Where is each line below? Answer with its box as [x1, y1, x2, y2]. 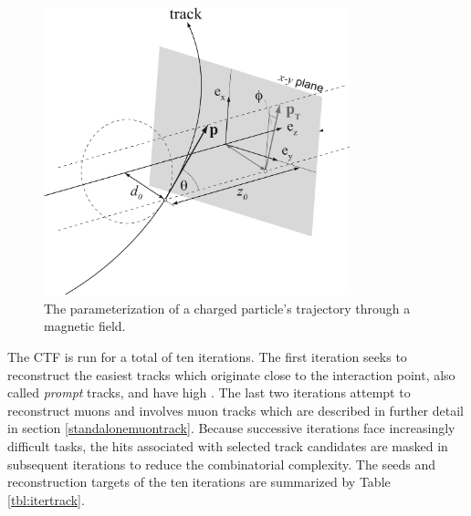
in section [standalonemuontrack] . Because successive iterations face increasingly [7, 418, 455, 438]
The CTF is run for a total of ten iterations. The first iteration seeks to [7, 347, 407, 366]
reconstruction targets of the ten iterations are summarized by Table [7, 472, 391, 491]
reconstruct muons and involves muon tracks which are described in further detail [7, 400, 464, 419]
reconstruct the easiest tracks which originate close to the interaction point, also [7, 365, 455, 384]
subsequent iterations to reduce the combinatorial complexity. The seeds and [7, 454, 436, 473]
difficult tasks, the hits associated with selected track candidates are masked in [7, 437, 448, 456]
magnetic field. [44, 316, 126, 335]
